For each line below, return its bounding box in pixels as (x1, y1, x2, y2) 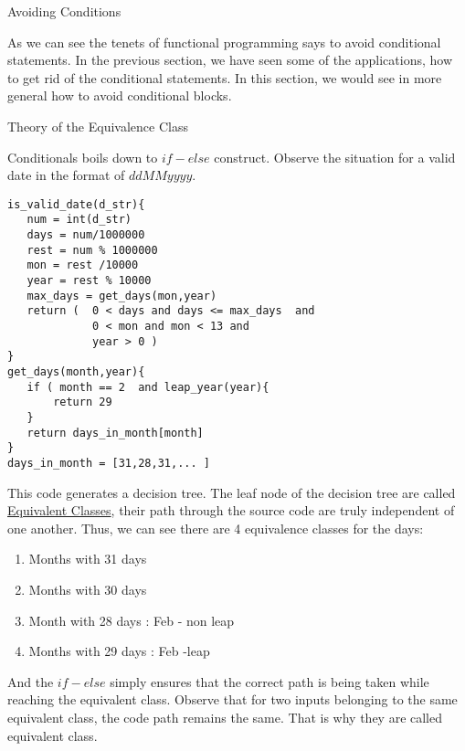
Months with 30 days (28, 579, 147, 598)
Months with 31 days (28, 549, 147, 568)
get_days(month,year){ (7, 365, 145, 378)
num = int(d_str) (26, 213, 132, 227)
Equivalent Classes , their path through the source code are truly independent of (7, 501, 455, 520)
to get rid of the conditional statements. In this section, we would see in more (7, 68, 442, 87)
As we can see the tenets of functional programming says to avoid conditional (7, 32, 441, 51)
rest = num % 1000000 (26, 243, 158, 257)
